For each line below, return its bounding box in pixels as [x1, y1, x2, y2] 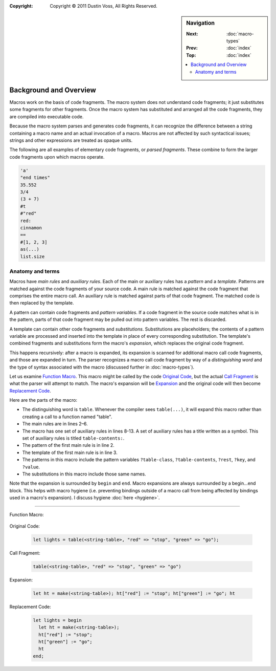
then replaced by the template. [9, 300, 74, 306]
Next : [186, 31, 198, 37]
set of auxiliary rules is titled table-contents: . [22, 435, 125, 441]
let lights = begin [33, 617, 82, 623]
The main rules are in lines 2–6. [22, 421, 88, 427]
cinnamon [20, 225, 42, 230]
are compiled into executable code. [9, 113, 84, 120]
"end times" [20, 175, 51, 181]
